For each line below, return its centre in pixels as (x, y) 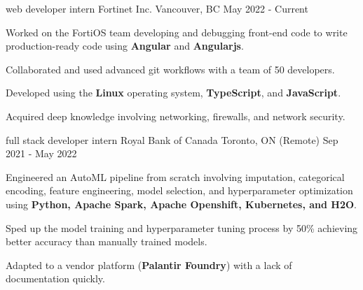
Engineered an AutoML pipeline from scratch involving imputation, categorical (175, 176)
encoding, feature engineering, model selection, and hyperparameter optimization (179, 190)
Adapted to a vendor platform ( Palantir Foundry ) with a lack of (149, 264)
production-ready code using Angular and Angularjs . (125, 46)
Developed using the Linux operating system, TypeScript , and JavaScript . (173, 93)
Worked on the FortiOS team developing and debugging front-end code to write (177, 32)
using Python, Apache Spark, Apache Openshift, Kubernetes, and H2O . (181, 204)
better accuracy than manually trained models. (107, 241)
